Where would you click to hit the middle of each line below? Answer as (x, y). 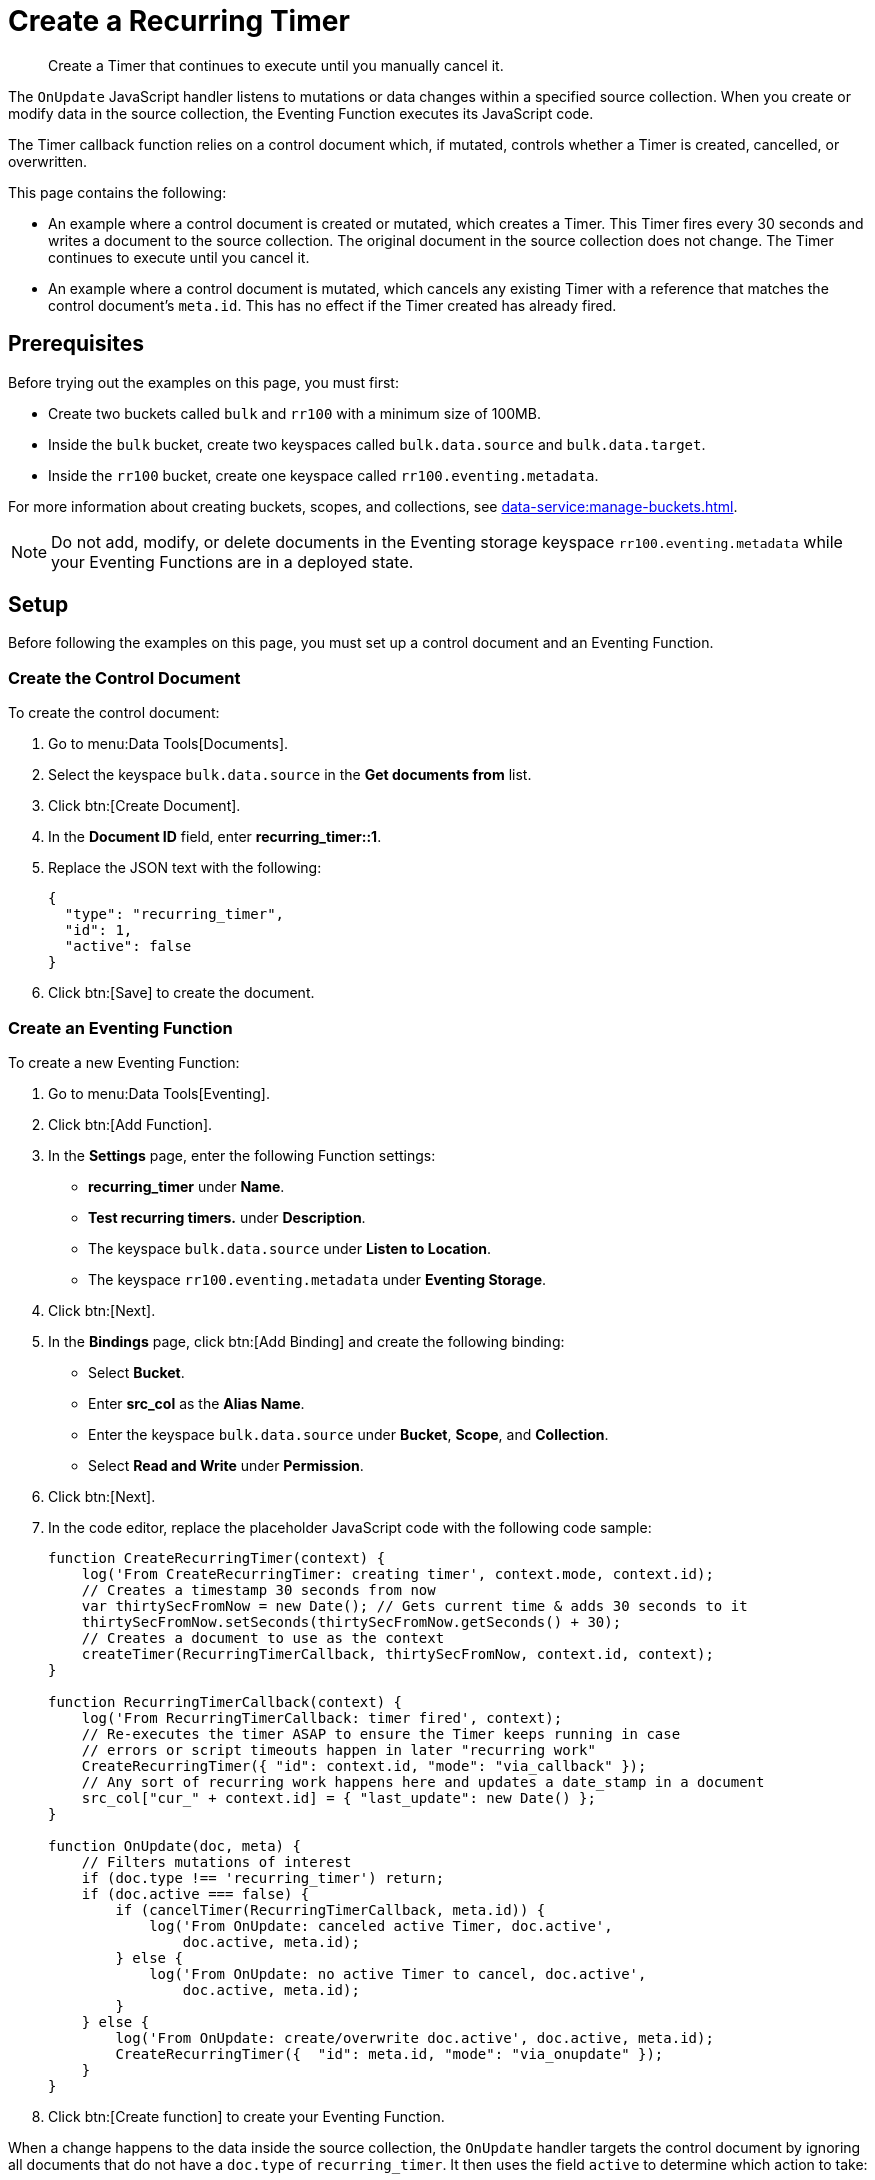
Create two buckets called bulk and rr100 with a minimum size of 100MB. (294, 413)
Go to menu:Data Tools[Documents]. (168, 744)
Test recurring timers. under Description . (227, 1217)
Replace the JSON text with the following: (185, 868)
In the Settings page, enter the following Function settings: (242, 1155)
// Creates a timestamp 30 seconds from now (258, 1589)
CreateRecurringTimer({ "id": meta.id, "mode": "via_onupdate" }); (389, 2053)
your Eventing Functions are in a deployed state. (232, 561)
